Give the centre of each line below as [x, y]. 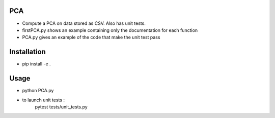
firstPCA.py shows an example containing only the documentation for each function [110, 30]
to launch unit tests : [44, 100]
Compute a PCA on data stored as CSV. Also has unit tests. [84, 23]
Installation [28, 52]
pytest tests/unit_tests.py [61, 107]
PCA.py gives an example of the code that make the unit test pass [91, 37]
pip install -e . [36, 64]
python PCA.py [38, 91]
